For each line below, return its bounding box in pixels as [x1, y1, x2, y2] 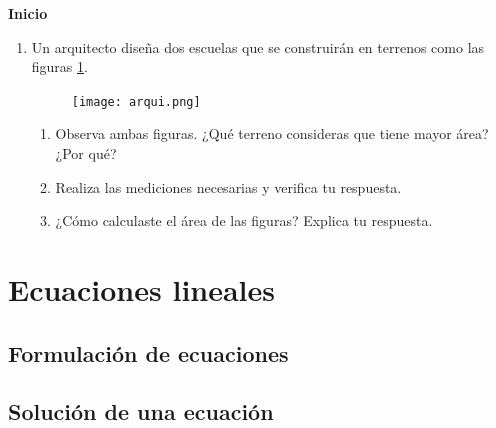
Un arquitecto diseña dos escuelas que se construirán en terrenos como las [31, 36, 485, 57]
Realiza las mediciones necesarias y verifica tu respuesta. [55, 176, 402, 197]
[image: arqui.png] [71, 94, 201, 109]
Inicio [8, 3, 48, 23]
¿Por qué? [55, 143, 117, 164]
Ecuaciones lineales [8, 269, 276, 309]
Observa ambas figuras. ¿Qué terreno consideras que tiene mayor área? [55, 123, 489, 144]
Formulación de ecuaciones [8, 337, 289, 368]
